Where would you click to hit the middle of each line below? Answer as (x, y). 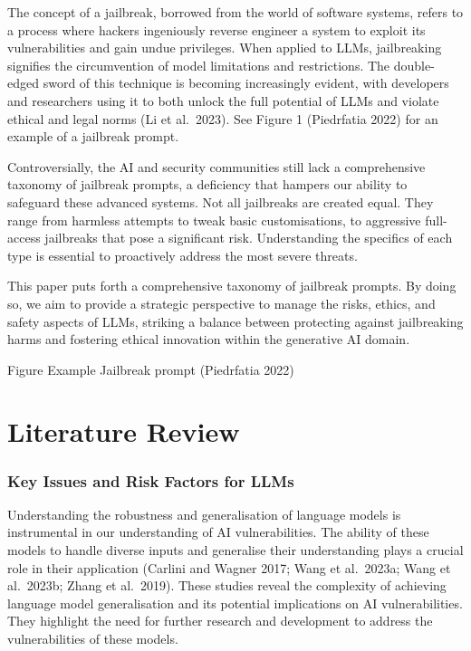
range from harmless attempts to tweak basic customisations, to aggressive (214, 220)
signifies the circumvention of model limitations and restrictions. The (199, 65)
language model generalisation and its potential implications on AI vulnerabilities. (235, 603)
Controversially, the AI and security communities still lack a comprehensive (216, 166)
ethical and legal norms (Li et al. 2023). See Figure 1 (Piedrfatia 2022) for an (223, 118)
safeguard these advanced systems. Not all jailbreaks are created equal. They (221, 201)
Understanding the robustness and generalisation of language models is (204, 514)
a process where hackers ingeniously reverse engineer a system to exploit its (216, 29)
